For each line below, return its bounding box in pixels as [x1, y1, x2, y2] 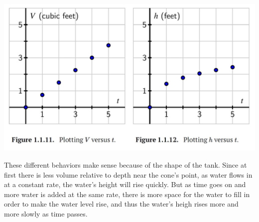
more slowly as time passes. [4, 208, 88, 219]
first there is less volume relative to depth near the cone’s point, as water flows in [4, 169, 253, 180]
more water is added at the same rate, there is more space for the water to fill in [4, 189, 250, 199]
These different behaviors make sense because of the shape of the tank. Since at [4, 159, 247, 170]
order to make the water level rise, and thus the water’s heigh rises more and [4, 199, 239, 209]
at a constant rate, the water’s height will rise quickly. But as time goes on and [4, 179, 246, 190]
